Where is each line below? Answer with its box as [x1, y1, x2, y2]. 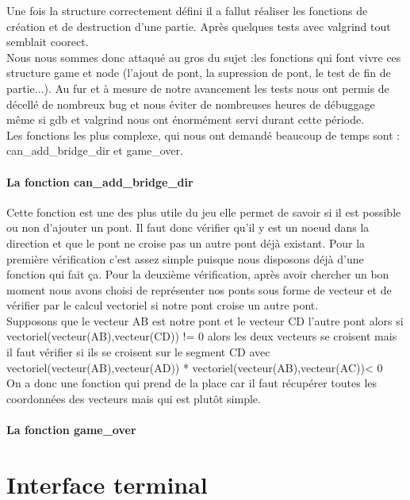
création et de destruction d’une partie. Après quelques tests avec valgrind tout [6, 17, 391, 34]
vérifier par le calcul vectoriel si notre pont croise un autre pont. [6, 297, 319, 313]
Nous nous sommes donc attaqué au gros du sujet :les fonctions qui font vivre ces [6, 48, 401, 65]
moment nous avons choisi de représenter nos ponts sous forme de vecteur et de [6, 281, 392, 298]
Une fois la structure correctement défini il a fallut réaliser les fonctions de [6, 2, 368, 18]
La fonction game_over [6, 421, 136, 438]
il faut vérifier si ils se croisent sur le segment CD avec [6, 344, 270, 360]
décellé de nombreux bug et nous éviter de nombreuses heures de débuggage [6, 95, 375, 112]
